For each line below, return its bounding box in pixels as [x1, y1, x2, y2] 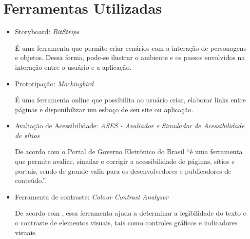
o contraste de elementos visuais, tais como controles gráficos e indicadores [15, 218, 238, 228]
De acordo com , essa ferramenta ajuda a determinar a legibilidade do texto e [15, 208, 246, 218]
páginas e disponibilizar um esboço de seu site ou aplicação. [15, 104, 193, 114]
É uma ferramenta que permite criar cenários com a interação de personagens [15, 42, 247, 53]
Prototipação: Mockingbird [15, 78, 94, 88]
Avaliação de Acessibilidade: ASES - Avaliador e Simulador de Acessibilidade [15, 120, 245, 131]
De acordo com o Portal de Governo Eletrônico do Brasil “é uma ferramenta [15, 146, 243, 157]
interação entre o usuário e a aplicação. [15, 61, 132, 72]
